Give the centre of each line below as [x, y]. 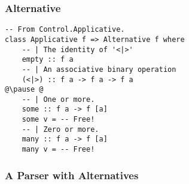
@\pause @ [24, 90]
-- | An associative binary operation [99, 69]
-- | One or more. [58, 99]
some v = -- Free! [58, 120]
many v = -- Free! [58, 150]
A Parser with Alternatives [72, 175]
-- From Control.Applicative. [65, 30]
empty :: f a [48, 60]
